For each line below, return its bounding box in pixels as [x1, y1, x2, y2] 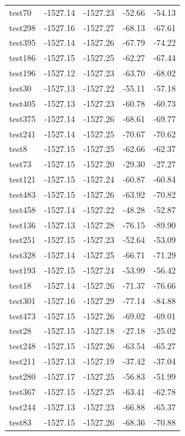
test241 [9, 127, 36, 140]
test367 [9, 385, 36, 398]
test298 [9, 21, 36, 34]
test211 [9, 355, 36, 368]
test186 [9, 51, 36, 64]
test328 [9, 249, 36, 261]
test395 [9, 36, 36, 49]
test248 [9, 340, 36, 352]
